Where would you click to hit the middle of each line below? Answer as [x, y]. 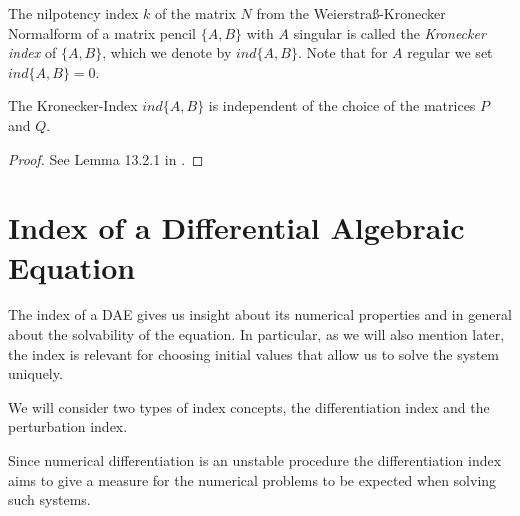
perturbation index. [68, 426]
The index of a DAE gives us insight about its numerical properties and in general [260, 314]
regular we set [450, 52]
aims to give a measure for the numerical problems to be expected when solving [252, 479]
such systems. [49, 499]
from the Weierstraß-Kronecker [351, 13]
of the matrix [195, 13]
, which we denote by [167, 52]
